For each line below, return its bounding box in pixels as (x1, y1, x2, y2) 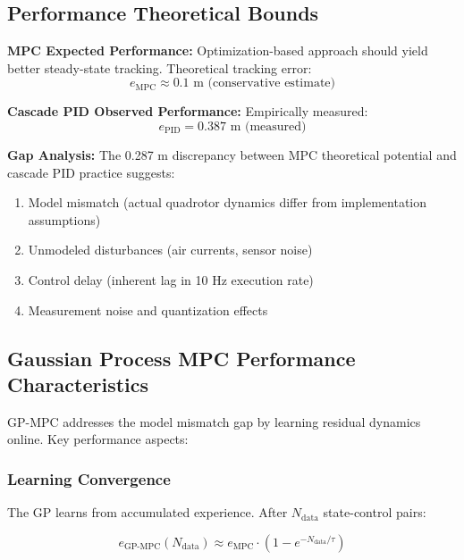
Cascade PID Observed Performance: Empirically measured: (7, 102, 368, 121)
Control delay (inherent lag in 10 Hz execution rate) (28, 270, 314, 288)
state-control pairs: (323, 503, 426, 522)
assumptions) (28, 210, 101, 229)
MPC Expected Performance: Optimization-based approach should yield (7, 41, 428, 60)
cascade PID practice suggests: (7, 163, 175, 181)
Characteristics (7, 370, 149, 397)
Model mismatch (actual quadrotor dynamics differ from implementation (28, 193, 427, 212)
